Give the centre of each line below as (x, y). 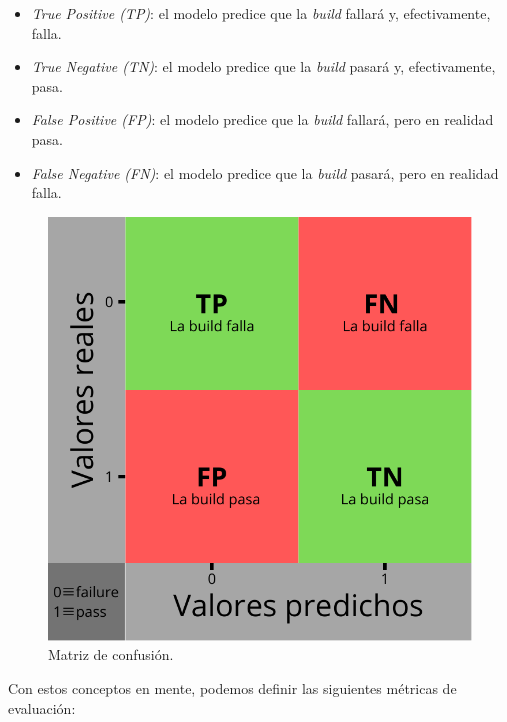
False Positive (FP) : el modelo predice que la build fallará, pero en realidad (262, 119)
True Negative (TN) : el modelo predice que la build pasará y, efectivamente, (263, 66)
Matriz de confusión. (111, 654)
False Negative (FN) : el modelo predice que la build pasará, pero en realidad (265, 172)
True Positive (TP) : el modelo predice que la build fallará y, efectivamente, (261, 13)
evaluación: (42, 707)
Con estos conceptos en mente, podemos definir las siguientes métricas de (232, 687)
